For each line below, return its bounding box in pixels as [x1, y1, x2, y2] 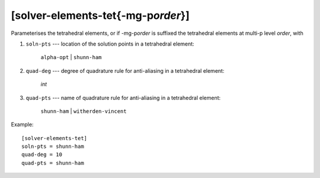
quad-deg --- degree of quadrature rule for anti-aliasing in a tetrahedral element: [25, 67, 225, 74]
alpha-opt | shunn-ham [40, 54, 102, 61]
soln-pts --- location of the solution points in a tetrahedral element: [25, 40, 195, 47]
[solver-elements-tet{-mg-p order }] [11, 9, 190, 22]
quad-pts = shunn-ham [21, 160, 84, 166]
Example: [11, 121, 34, 128]
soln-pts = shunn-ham [21, 143, 84, 150]
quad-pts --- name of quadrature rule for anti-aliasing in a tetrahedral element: [25, 94, 221, 101]
